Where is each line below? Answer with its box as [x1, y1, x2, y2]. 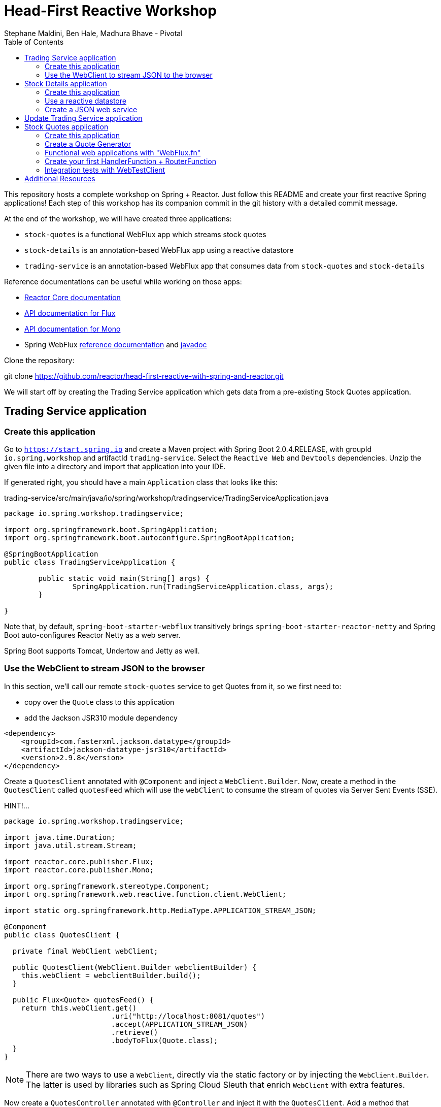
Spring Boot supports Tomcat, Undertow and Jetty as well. [4, 646, 200, 655]
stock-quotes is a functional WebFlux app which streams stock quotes [24, 230, 266, 239]
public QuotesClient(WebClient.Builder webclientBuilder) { [12, 963, 257, 971]
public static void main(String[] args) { [38, 574, 210, 582]
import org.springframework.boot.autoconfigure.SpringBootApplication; [4, 533, 295, 542]
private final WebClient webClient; [12, 947, 158, 955]
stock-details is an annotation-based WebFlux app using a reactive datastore [24, 245, 294, 254]
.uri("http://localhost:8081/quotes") [111, 1012, 265, 1020]
